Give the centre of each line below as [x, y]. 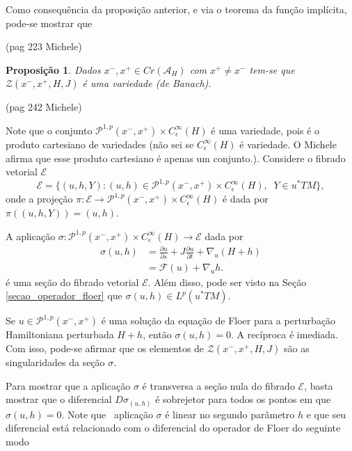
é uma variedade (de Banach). [147, 83]
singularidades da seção [55, 362]
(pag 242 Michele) [44, 107]
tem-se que [272, 69]
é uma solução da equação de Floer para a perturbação [218, 321]
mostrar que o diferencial [59, 399]
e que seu [326, 414]
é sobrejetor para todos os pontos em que [243, 399]
